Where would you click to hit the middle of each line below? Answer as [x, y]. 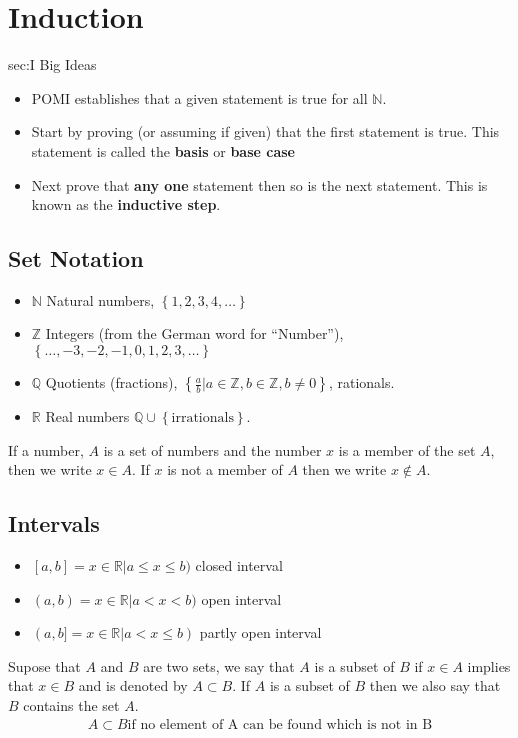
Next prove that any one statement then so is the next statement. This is [259, 184]
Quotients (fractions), [111, 382]
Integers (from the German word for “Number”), [194, 333]
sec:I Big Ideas [52, 64]
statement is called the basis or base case [163, 150]
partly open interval [260, 632]
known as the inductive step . [126, 204]
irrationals [202, 418]
